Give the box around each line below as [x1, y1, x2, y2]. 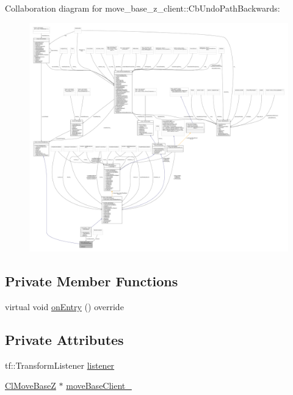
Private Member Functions [5, 271, 178, 290]
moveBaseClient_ [66, 379, 132, 392]
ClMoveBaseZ [5, 379, 56, 392]
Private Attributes [5, 330, 124, 349]
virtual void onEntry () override [5, 300, 124, 313]
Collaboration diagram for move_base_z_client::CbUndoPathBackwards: [5, 2, 280, 14]
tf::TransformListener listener [5, 358, 115, 371]
